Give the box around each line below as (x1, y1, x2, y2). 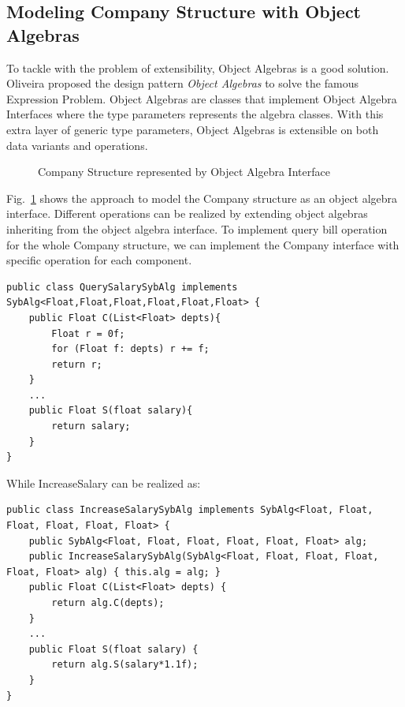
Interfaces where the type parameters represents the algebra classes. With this (6, 106, 384, 122)
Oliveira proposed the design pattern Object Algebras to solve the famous (6, 75, 359, 92)
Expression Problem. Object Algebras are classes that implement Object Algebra (6, 90, 397, 107)
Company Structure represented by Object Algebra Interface (38, 163, 330, 180)
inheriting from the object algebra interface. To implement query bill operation (6, 220, 388, 237)
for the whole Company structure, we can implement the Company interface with (6, 236, 399, 252)
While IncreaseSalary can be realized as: (6, 474, 201, 491)
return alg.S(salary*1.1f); (51, 659, 199, 671)
